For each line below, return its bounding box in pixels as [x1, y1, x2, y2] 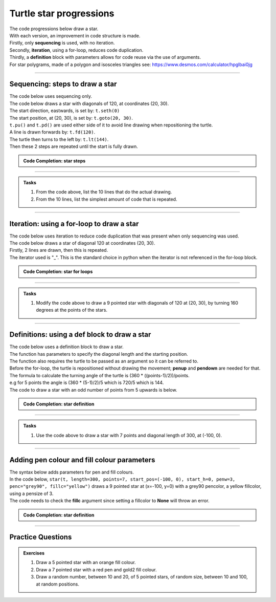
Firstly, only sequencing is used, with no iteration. [9, 40, 115, 46]
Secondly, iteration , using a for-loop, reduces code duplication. [9, 47, 144, 53]
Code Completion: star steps [23, 158, 86, 164]
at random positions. [36, 581, 79, 587]
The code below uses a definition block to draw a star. [9, 343, 124, 350]
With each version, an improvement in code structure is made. [9, 32, 141, 38]
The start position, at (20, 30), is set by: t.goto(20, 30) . [9, 115, 133, 121]
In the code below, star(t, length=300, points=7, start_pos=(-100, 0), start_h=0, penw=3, [9, 476, 236, 482]
